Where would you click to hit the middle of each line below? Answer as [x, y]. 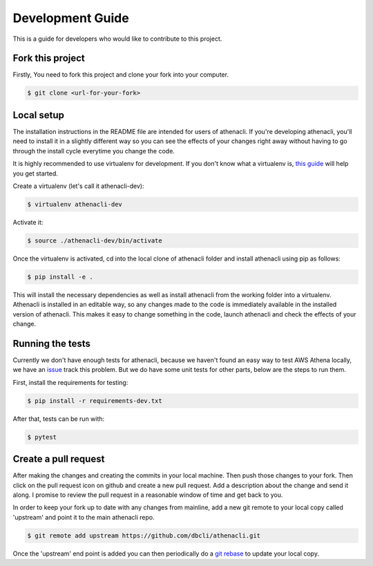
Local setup [39, 115]
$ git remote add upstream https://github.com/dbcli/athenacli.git [144, 535]
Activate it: [28, 222]
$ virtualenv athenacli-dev [75, 204]
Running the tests [52, 343]
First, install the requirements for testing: [70, 382]
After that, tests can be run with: [59, 419]
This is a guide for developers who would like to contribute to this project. [117, 39]
